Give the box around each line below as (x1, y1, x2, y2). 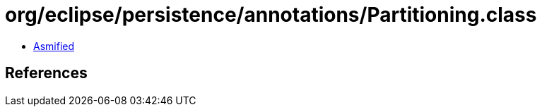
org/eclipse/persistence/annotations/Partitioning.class (5, 3, 537, 27)
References (5, 64, 88, 82)
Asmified (33, 39, 75, 52)
